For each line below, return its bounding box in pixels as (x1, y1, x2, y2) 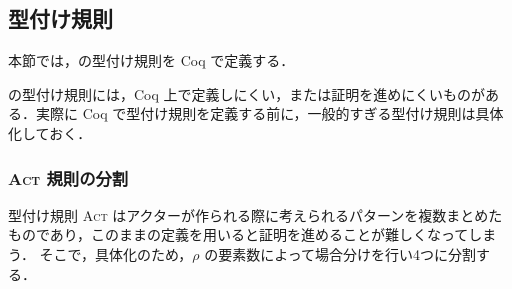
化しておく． (8, 122, 92, 143)
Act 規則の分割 (8, 165, 129, 190)
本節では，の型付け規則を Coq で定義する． (8, 50, 295, 71)
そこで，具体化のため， (39, 243, 193, 264)
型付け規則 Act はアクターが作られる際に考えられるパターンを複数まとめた (8, 204, 503, 225)
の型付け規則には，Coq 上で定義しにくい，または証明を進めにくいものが (8, 83, 485, 104)
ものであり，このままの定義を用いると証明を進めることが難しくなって (8, 224, 469, 245)
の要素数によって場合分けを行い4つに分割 (204, 243, 477, 264)
